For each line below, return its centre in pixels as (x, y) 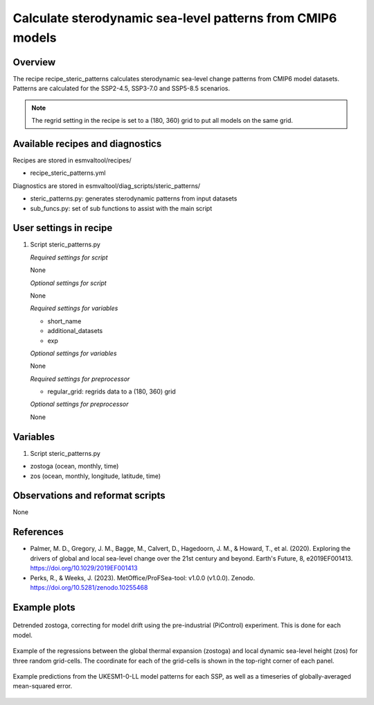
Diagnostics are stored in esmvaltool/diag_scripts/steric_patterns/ (107, 186)
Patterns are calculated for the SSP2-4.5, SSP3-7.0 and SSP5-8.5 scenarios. (121, 88)
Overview (34, 62)
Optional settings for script (68, 283)
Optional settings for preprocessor (79, 404)
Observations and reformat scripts (89, 496)
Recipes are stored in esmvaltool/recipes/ (72, 160)
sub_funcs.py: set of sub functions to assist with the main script (121, 208)
